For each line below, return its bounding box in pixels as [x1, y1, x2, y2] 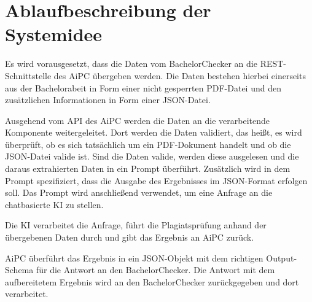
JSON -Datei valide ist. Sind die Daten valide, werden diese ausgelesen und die [5, 150, 299, 163]
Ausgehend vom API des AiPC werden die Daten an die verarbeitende [5, 114, 270, 126]
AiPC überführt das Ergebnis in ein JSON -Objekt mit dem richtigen [5, 251, 263, 264]
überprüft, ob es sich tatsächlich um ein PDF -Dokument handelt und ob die [5, 137, 291, 150]
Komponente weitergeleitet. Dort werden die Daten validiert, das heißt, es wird [5, 126, 302, 139]
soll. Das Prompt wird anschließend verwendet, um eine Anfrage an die [5, 186, 273, 199]
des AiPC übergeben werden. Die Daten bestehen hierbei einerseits [53, 69, 306, 82]
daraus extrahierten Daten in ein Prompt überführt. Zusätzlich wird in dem [5, 162, 291, 175]
